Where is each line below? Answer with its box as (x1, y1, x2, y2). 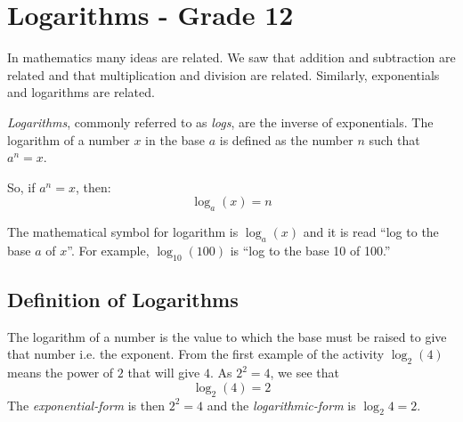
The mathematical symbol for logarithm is (7, 223, 239, 241)
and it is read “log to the (303, 223, 439, 241)
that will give (127, 363, 200, 382)
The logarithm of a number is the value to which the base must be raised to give (7, 327, 447, 345)
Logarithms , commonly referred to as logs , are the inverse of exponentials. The (7, 112, 434, 131)
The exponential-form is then (7, 395, 165, 414)
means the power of (7, 363, 114, 382)
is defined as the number (219, 130, 353, 149)
